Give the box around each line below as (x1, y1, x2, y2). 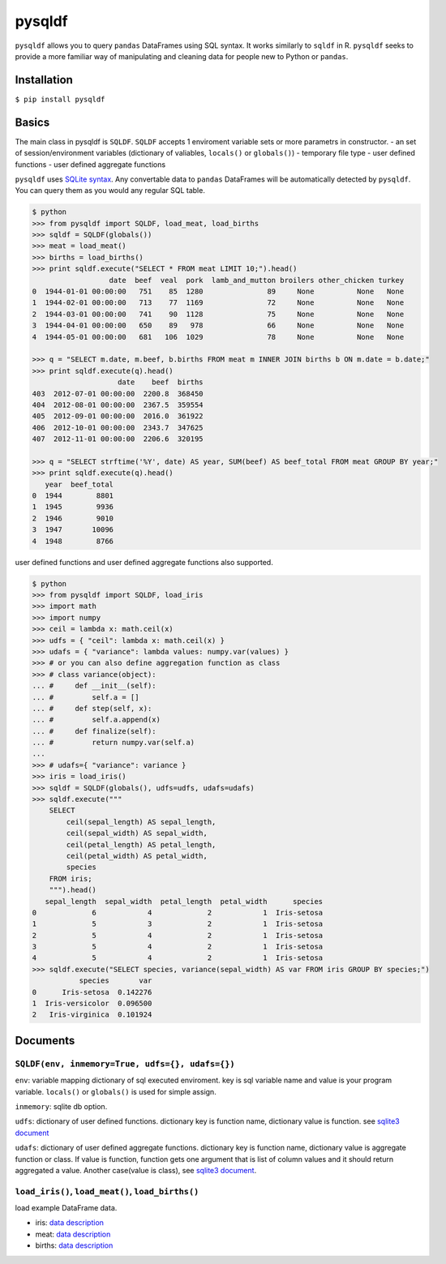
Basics (15, 115, 50, 129)
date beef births (118, 378, 204, 387)
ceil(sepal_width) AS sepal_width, (66, 829, 208, 838)
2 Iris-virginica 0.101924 (32, 1010, 152, 1019)
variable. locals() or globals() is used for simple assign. (15, 1086, 217, 1096)
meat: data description (35, 1229, 111, 1239)
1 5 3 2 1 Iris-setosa (32, 919, 324, 928)
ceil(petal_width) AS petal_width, (66, 851, 208, 860)
